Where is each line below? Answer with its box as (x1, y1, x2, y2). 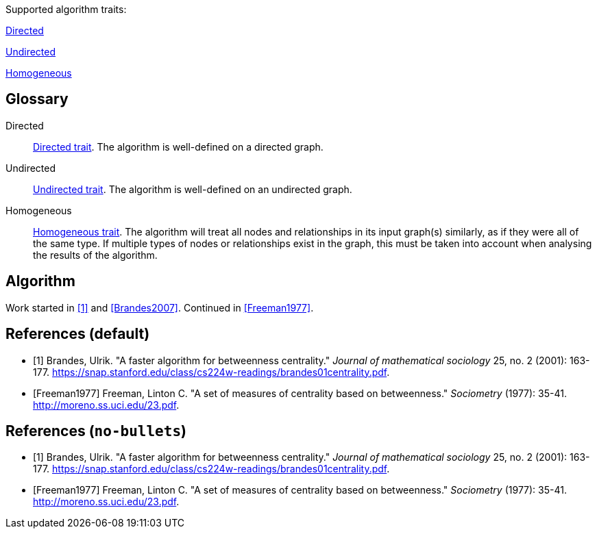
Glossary (5, 90, 69, 108)
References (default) (5, 325, 150, 343)
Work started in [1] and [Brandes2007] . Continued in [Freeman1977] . (5, 301, 314, 314)
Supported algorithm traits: (5, 3, 127, 15)
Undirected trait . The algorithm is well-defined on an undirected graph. (33, 183, 352, 195)
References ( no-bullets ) (5, 422, 186, 440)
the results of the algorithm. (33, 249, 158, 261)
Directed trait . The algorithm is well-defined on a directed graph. (33, 140, 324, 153)
